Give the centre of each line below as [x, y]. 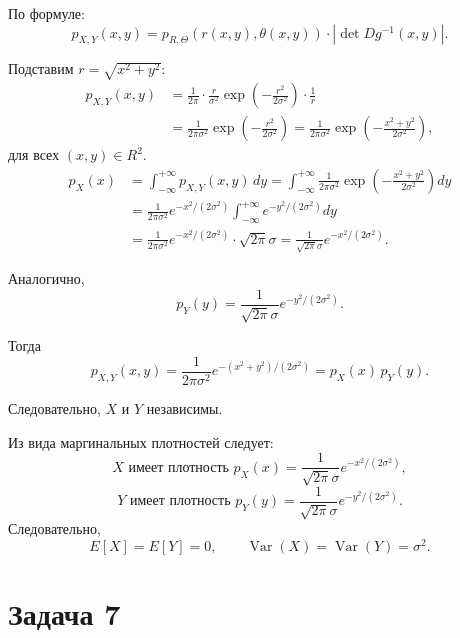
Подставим [41, 68]
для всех [34, 154]
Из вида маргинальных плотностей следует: [141, 441]
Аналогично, [46, 278]
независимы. [184, 408]
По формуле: [46, 13]
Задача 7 [64, 613]
